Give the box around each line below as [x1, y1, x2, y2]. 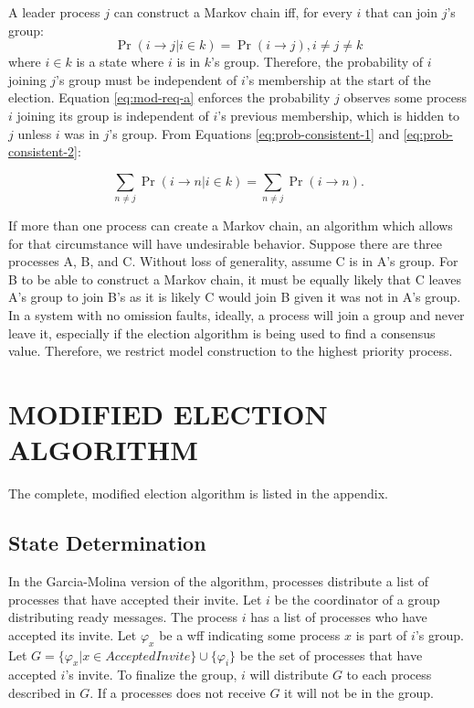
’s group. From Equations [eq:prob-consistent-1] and [109, 123, 400, 143]
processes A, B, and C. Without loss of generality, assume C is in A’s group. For [8, 252, 458, 271]
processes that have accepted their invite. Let [8, 589, 262, 608]
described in [8, 682, 76, 702]
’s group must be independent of [56, 70, 237, 89]
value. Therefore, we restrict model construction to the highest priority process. [8, 341, 453, 360]
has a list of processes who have [250, 607, 427, 627]
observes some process [343, 88, 468, 107]
